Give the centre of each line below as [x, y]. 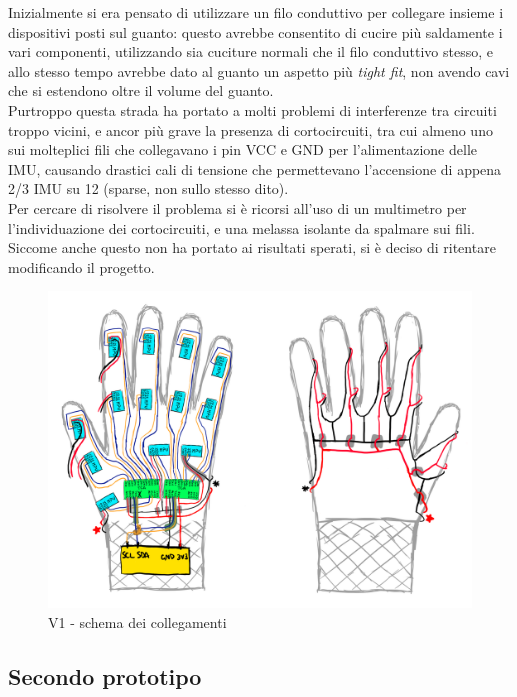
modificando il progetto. [81, 266]
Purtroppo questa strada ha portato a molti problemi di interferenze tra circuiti [252, 109]
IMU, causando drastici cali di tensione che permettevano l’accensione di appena [255, 168]
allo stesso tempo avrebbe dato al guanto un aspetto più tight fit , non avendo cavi [259, 70]
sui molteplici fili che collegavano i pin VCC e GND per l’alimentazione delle [242, 149]
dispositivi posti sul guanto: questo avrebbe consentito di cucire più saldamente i [255, 31]
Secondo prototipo [105, 676]
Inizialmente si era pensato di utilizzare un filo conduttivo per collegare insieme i [256, 12]
